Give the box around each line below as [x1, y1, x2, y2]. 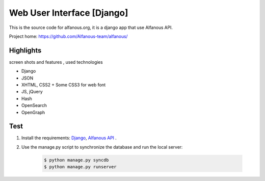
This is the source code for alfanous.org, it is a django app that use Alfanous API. [9, 25, 173, 30]
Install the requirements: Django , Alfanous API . [21, 135, 117, 141]
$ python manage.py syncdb [44, 157, 109, 163]
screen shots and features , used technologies [9, 59, 103, 65]
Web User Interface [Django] [9, 7, 129, 18]
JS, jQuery [21, 89, 43, 95]
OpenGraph [21, 109, 45, 115]
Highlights [9, 46, 42, 54]
